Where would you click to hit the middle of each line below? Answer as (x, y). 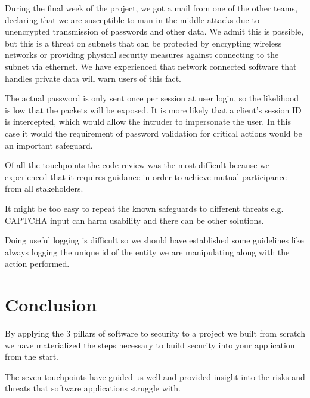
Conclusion (51, 305)
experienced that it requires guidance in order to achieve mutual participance (146, 176)
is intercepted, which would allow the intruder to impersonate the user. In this (148, 121)
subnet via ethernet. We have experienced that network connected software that (151, 66)
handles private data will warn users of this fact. (93, 78)
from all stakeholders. (44, 188)
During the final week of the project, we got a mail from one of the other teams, (151, 8)
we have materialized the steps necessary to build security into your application (150, 345)
